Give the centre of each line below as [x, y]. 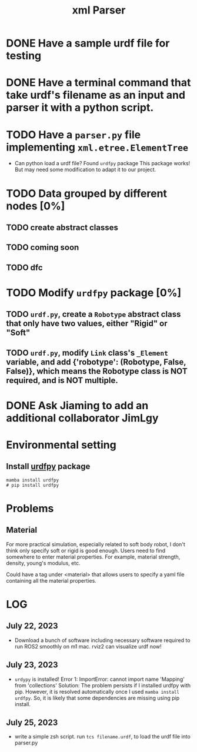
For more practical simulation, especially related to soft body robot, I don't [96, 544]
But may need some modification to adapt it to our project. [85, 170]
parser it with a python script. [80, 108]
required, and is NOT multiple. [62, 380]
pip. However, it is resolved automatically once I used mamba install [97, 691]
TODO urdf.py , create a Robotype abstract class [94, 314]
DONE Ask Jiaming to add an [77, 405]
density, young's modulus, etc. [43, 563]
